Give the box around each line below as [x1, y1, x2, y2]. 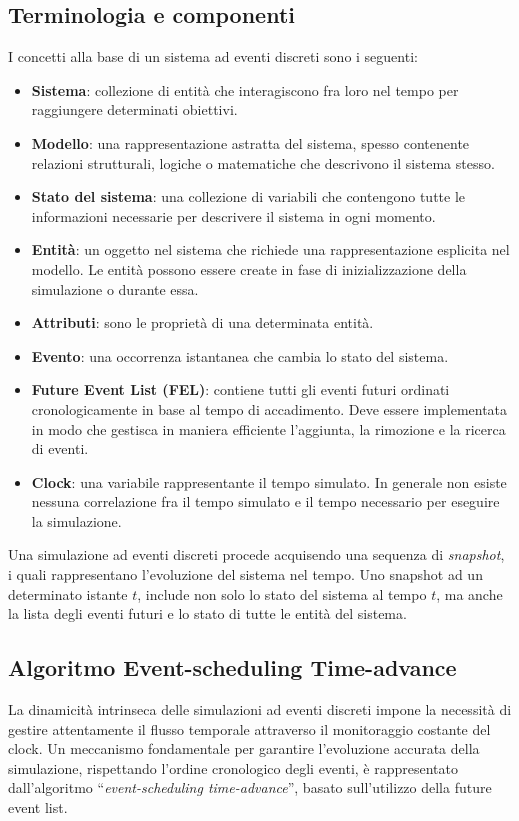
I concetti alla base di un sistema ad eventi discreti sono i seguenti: [8, 46, 418, 67]
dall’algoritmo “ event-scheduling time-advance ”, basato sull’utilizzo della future [8, 777, 492, 798]
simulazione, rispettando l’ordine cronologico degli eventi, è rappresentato [8, 757, 459, 778]
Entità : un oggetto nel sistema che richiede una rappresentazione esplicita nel [31, 239, 510, 260]
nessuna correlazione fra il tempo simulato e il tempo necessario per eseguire [31, 491, 500, 512]
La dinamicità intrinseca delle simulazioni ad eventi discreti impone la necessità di [8, 699, 512, 720]
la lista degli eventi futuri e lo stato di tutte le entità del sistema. [8, 603, 407, 624]
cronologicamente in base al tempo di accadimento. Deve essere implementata [31, 398, 508, 419]
